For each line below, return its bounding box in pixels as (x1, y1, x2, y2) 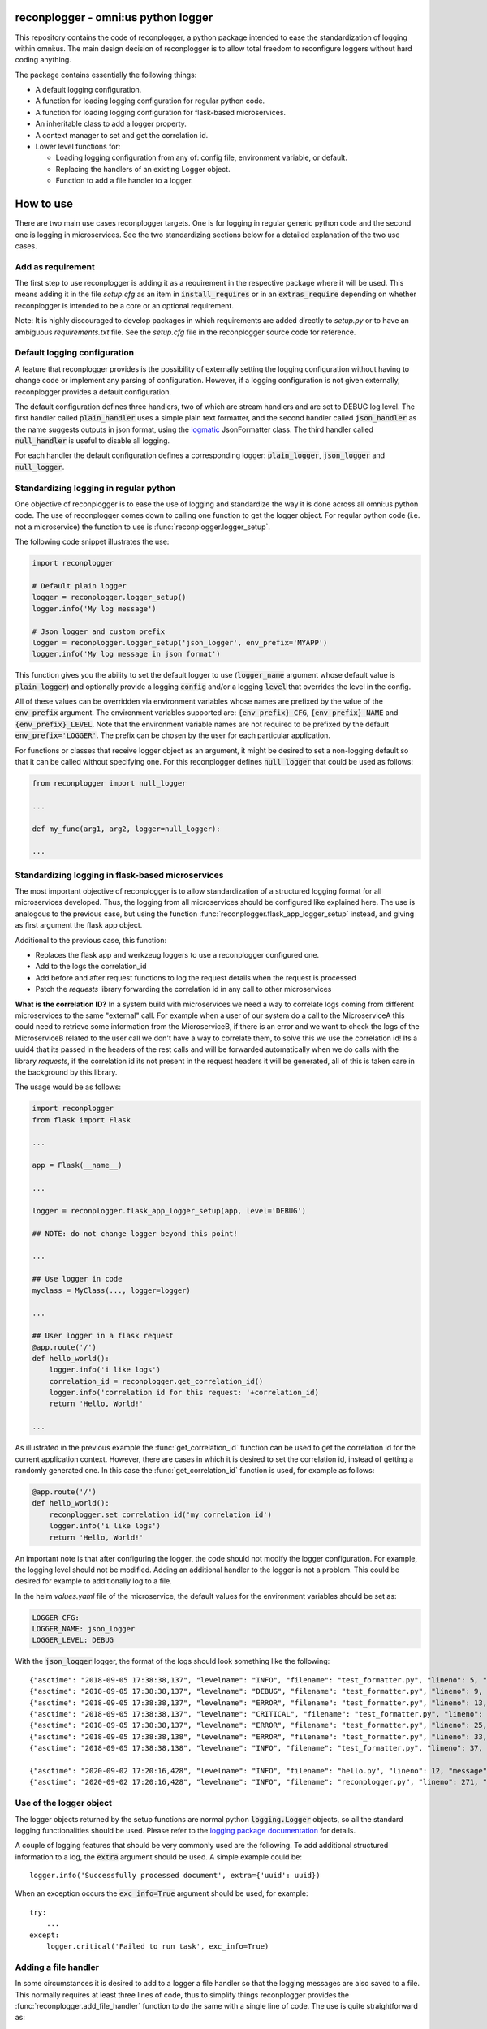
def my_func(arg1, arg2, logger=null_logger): (32, 824, 221, 834)
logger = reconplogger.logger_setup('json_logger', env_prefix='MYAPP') (32, 638, 328, 647)
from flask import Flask (32, 1115, 131, 1124)
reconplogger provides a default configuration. (15, 386, 172, 397)
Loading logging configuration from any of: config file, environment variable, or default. (55, 153, 348, 162)
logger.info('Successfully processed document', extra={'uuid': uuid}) (29, 1871, 321, 1880)
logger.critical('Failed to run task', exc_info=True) (45, 1942, 269, 1951)
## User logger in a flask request (32, 1331, 174, 1341)
